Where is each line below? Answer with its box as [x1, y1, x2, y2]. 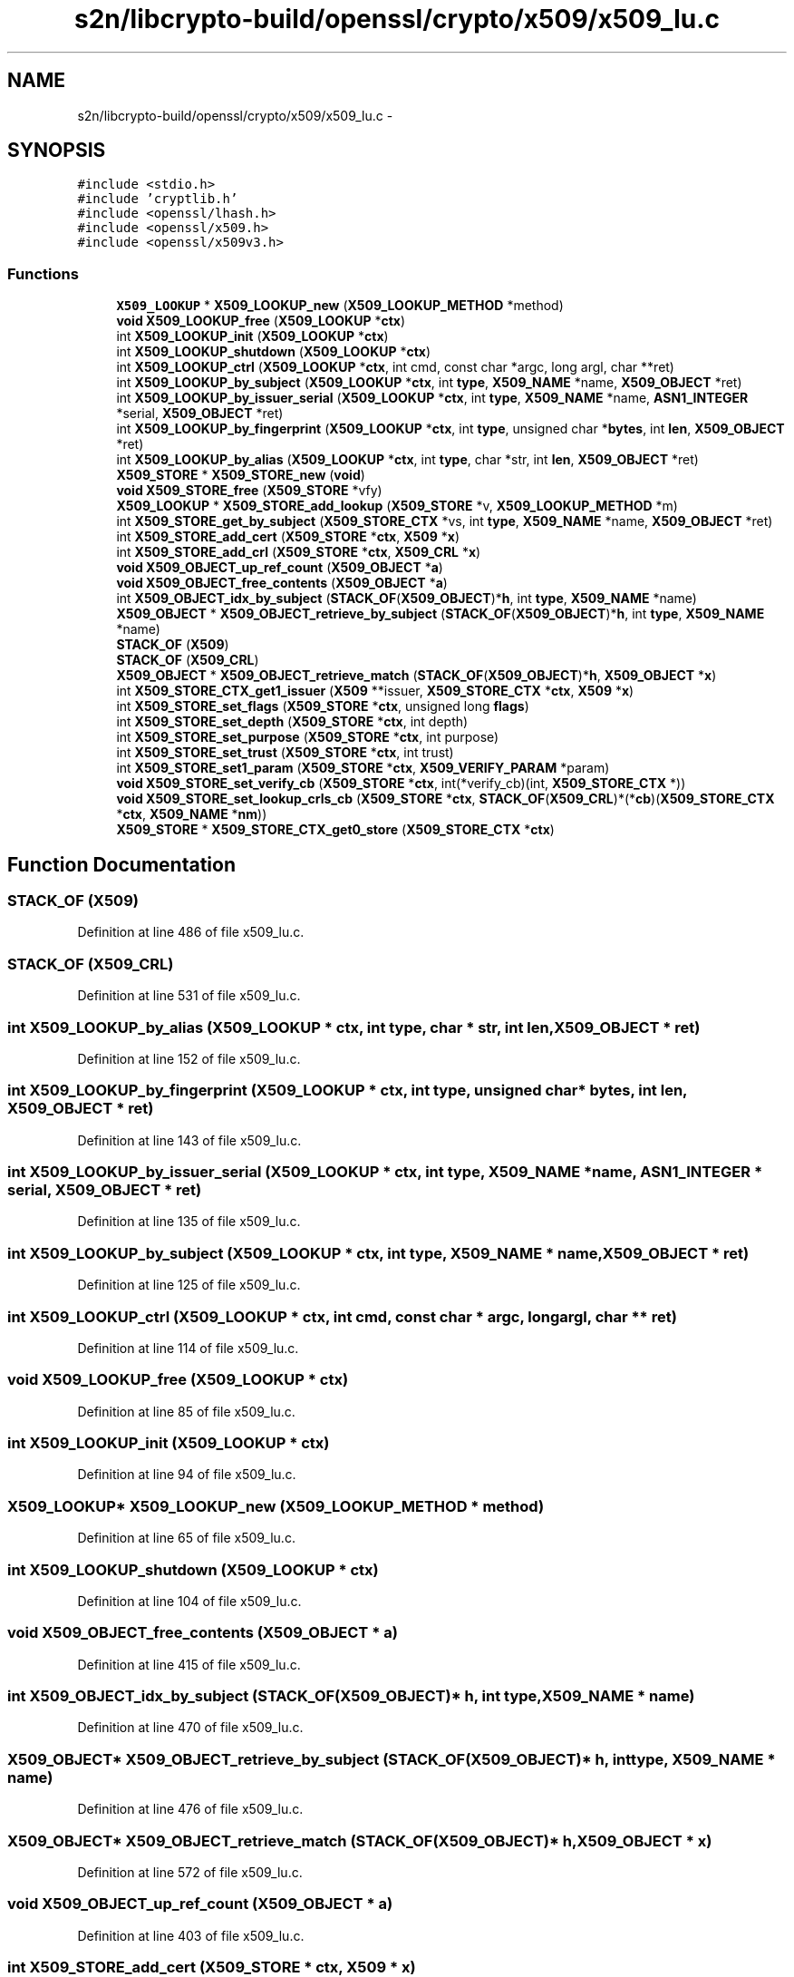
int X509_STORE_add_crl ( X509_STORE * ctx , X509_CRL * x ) [116, 544, 481, 560]
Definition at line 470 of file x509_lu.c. [77, 1719, 304, 1736]
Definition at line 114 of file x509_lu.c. [77, 1339, 299, 1356]
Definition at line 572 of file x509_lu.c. [77, 1864, 303, 1880]
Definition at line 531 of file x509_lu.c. [77, 988, 301, 1004]
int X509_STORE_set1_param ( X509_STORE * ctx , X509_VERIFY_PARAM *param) [116, 760, 610, 776]
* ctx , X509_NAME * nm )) [116, 806, 267, 823]
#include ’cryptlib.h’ [77, 191, 238, 207]
